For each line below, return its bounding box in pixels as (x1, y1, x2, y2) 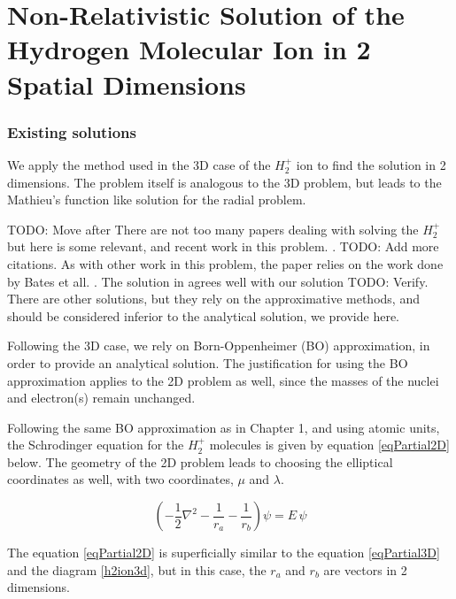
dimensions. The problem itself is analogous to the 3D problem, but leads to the (7, 173, 442, 191)
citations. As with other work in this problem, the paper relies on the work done (7, 254, 444, 273)
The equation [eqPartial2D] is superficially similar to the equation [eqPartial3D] (7, 543, 440, 562)
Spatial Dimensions (7, 65, 246, 102)
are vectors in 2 (323, 560, 407, 579)
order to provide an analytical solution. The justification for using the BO (7, 353, 408, 372)
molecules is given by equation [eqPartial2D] (209, 435, 450, 454)
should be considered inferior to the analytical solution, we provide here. (7, 306, 400, 325)
